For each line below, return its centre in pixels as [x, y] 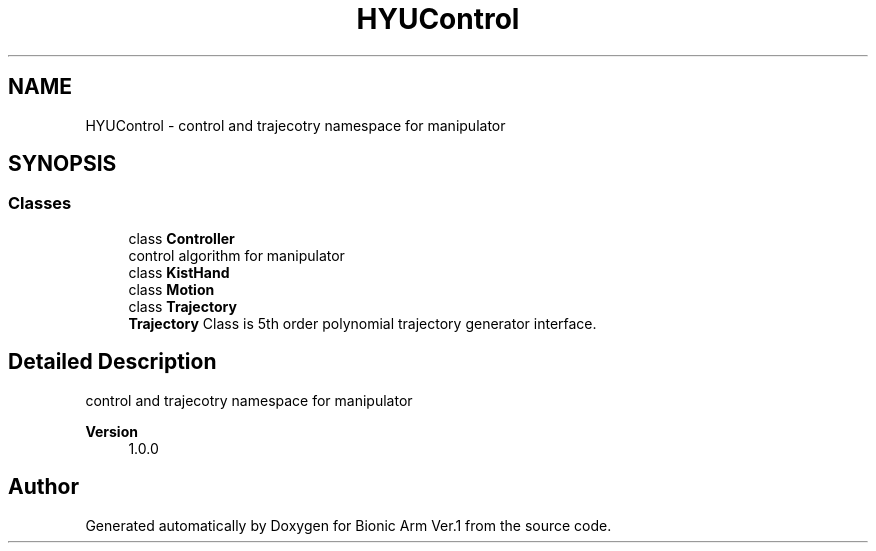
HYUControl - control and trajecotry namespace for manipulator [295, 125]
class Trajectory [182, 306]
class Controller [181, 238]
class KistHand [179, 272]
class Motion [171, 289]
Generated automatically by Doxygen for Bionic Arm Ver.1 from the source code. [348, 525]
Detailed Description [112, 362]
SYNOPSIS [62, 164]
